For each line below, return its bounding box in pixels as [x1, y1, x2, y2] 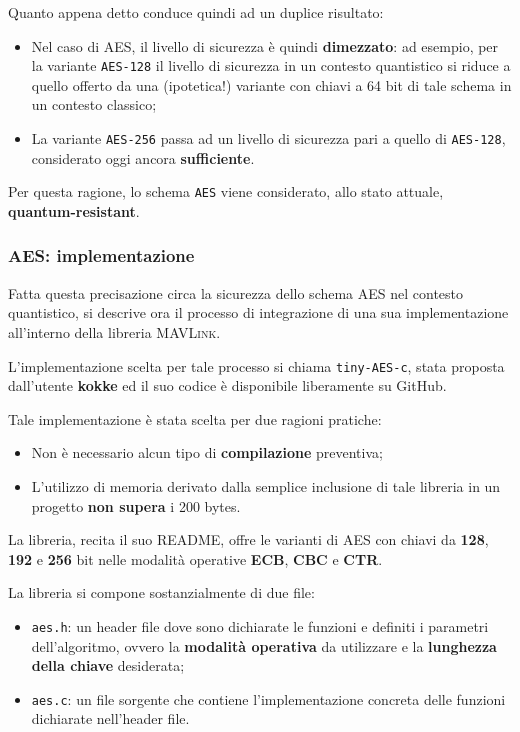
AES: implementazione [8, 243, 195, 268]
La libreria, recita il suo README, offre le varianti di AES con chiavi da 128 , [8, 529, 489, 550]
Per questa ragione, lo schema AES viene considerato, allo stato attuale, [8, 181, 444, 202]
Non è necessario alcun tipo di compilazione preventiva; [31, 442, 383, 463]
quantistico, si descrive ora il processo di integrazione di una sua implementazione [8, 302, 509, 323]
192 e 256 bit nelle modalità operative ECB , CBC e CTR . [8, 548, 383, 569]
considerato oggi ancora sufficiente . [31, 147, 255, 168]
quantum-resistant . [8, 200, 140, 221]
